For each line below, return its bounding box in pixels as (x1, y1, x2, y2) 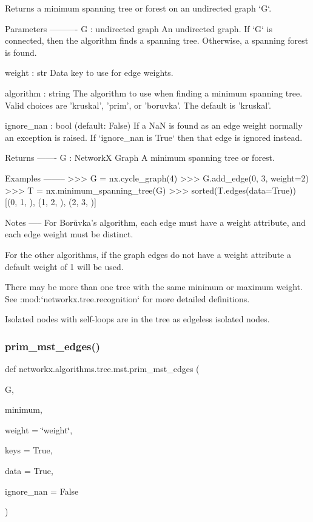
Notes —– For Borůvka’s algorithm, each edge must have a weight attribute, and (5, 215, 306, 228)
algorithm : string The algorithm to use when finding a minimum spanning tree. (5, 86, 303, 99)
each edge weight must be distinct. (5, 228, 133, 240)
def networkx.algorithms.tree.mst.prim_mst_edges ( (5, 362, 200, 375)
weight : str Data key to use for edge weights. (5, 66, 173, 79)
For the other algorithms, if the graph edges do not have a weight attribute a (5, 248, 291, 260)
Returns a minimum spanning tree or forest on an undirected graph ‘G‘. (5, 2, 272, 14)
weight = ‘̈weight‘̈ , (5, 423, 73, 436)
